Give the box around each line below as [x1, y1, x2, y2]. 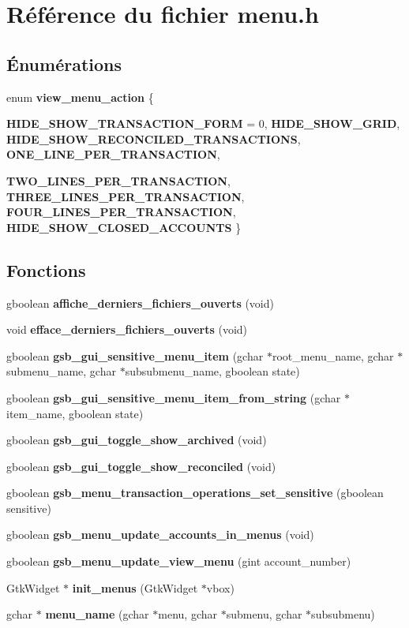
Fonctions [6, 257, 86, 282]
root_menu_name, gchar [272, 347, 394, 364]
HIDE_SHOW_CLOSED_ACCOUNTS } [6, 219, 242, 235]
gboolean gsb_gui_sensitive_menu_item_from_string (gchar [6, 389, 341, 406]
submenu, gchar [226, 606, 302, 622]
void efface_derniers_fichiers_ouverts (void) [6, 321, 248, 338]
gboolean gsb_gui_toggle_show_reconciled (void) [6, 458, 276, 474]
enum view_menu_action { [6, 88, 154, 105]
